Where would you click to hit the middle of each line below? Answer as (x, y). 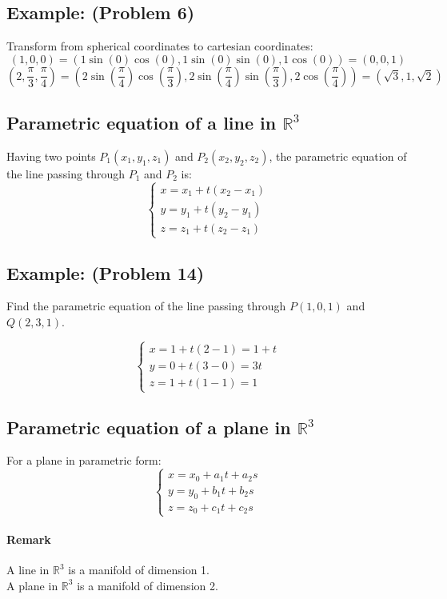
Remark (29, 539)
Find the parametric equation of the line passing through (146, 306)
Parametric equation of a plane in (149, 427)
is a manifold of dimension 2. (148, 585)
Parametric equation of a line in (142, 123)
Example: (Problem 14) (106, 272)
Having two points (51, 156)
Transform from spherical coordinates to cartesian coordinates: (160, 46)
